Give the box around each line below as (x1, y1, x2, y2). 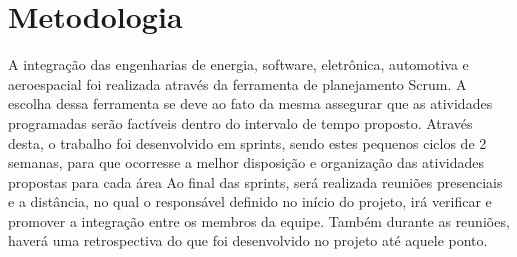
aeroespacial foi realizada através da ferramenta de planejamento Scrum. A (8, 73, 467, 94)
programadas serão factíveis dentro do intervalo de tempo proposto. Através (8, 112, 473, 133)
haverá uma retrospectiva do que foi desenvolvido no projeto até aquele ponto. (8, 230, 488, 251)
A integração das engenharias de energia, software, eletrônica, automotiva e (8, 54, 469, 75)
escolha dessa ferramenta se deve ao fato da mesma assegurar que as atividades (8, 93, 493, 114)
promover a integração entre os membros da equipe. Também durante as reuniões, (8, 210, 510, 231)
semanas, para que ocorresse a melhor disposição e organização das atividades (8, 152, 484, 173)
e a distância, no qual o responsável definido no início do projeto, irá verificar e (8, 191, 492, 212)
